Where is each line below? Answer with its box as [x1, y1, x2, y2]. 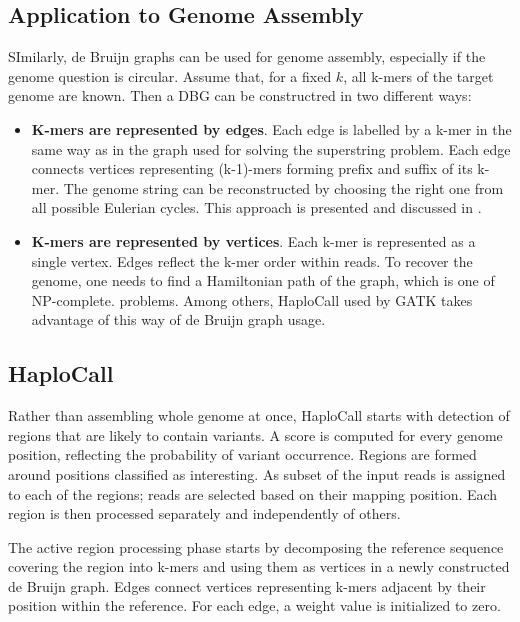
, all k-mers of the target [343, 65, 494, 86]
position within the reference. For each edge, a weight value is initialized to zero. [8, 595, 501, 616]
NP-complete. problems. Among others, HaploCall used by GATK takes [31, 289, 473, 310]
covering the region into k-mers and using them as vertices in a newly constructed [8, 556, 510, 577]
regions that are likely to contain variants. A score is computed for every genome [8, 424, 503, 445]
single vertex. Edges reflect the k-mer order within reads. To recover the [31, 250, 473, 271]
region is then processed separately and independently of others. [8, 503, 401, 524]
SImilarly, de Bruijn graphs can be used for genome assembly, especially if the [8, 46, 486, 67]
